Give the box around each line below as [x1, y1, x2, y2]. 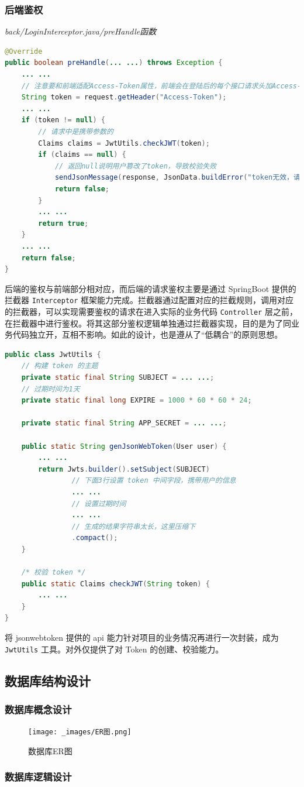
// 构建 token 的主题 [21, 362, 98, 370]
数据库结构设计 [5, 671, 91, 689]
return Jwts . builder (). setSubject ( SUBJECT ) [38, 465, 210, 473]
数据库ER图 [28, 744, 72, 757]
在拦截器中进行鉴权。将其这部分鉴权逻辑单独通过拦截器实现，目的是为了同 [5, 317, 291, 329]
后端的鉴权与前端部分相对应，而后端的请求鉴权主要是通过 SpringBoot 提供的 [5, 282, 296, 294]
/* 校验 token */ [21, 568, 86, 577]
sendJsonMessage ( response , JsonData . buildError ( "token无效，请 [54, 173, 300, 182]
